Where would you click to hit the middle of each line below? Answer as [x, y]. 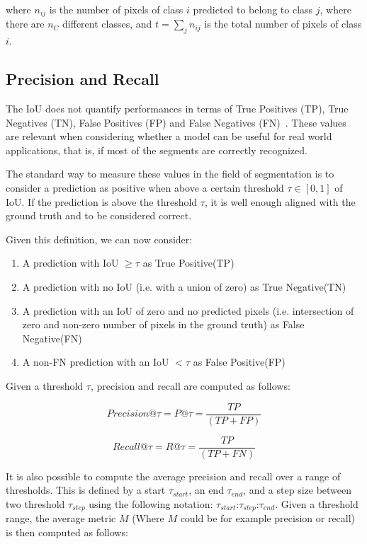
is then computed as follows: [67, 532]
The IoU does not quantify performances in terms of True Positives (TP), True [177, 109]
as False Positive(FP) [239, 362]
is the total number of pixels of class [283, 24]
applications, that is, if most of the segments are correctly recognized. [157, 150]
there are [25, 24]
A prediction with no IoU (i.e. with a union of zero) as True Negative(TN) [184, 286]
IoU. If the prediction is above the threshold [102, 201]
